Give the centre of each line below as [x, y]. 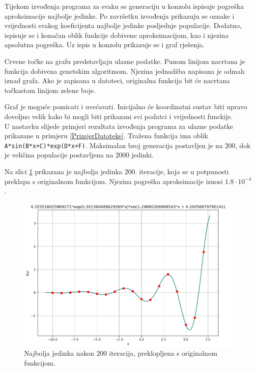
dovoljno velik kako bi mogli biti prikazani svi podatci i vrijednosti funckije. [119, 116]
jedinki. [142, 155]
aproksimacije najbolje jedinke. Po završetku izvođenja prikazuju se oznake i [119, 15]
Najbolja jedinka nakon [59, 353]
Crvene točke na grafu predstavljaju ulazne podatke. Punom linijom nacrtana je [125, 61]
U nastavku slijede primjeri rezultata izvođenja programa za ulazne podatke [119, 126]
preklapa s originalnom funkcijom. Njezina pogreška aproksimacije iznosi [114, 181]
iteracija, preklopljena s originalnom [163, 353]
